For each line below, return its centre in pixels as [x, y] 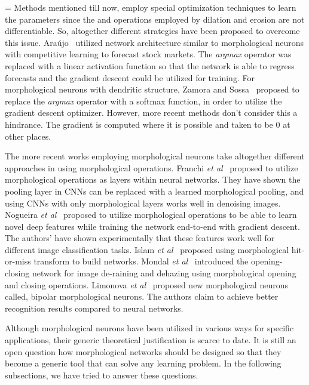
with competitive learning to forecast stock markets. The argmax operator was [148, 54]
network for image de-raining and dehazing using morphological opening [164, 273]
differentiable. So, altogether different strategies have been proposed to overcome [152, 31]
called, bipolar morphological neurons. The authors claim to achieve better [142, 296]
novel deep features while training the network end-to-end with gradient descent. [152, 226]
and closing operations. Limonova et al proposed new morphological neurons [146, 284]
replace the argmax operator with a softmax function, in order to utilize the [143, 101]
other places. [28, 136]
